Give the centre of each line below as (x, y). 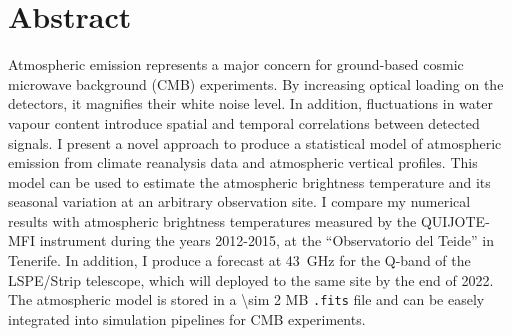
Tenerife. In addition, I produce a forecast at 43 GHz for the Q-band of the (239, 260)
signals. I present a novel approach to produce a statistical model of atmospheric (255, 142)
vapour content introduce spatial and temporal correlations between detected (244, 122)
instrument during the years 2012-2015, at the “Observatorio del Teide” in (266, 240)
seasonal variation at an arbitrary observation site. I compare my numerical (239, 201)
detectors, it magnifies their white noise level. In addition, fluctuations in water (250, 103)
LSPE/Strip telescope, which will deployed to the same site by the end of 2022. (251, 279)
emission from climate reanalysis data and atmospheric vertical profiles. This (243, 162)
